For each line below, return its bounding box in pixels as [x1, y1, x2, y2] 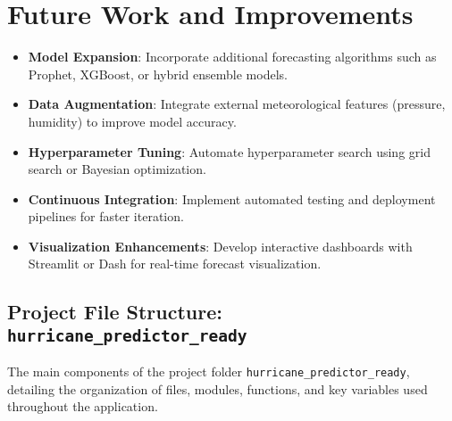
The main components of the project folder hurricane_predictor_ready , [7, 362, 410, 381]
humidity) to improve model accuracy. [28, 111, 237, 130]
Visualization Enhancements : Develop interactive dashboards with [28, 236, 413, 255]
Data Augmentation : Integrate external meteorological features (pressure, [28, 95, 446, 113]
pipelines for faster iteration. [28, 207, 184, 226]
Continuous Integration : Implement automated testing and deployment [28, 189, 436, 208]
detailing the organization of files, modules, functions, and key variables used [7, 379, 428, 398]
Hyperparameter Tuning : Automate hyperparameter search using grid [28, 142, 431, 161]
